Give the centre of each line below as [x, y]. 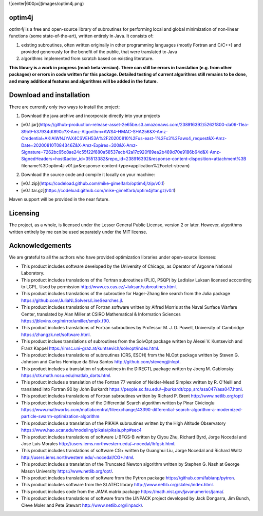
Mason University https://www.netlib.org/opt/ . [67, 471]
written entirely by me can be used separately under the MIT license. [78, 232]
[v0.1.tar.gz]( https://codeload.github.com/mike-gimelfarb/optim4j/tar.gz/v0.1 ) [98, 190]
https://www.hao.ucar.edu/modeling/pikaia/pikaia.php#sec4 [82, 430]
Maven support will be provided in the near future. [59, 199]
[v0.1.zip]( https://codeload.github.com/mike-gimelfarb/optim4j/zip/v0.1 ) [93, 183]
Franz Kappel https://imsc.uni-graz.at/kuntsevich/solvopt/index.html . [90, 348]
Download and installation [49, 95]
